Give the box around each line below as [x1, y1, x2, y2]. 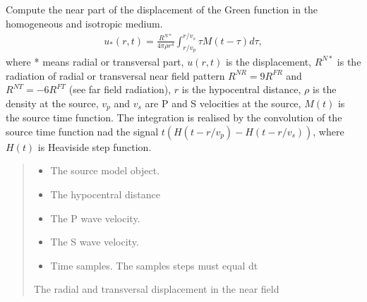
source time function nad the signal [6, 123, 159, 138]
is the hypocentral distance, [181, 82, 301, 97]
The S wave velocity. [50, 234, 139, 249]
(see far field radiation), [68, 82, 172, 97]
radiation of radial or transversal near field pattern [6, 68, 225, 83]
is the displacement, [225, 54, 311, 68]
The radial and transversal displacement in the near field [33, 282, 279, 296]
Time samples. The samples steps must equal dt [50, 258, 258, 272]
